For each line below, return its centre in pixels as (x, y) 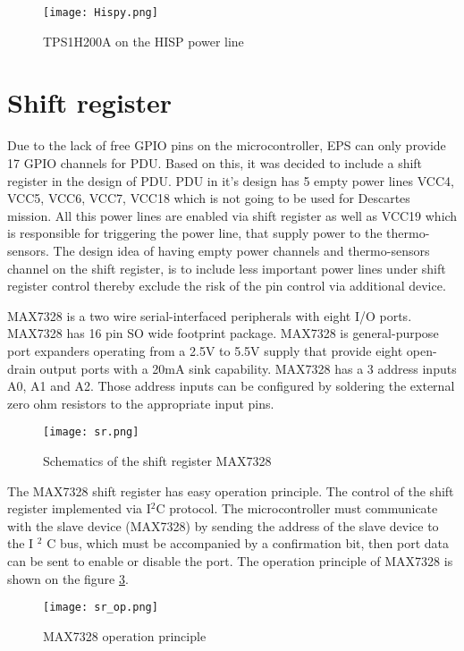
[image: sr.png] (91, 432)
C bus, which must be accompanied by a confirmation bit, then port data (248, 543)
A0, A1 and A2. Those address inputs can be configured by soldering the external (231, 386)
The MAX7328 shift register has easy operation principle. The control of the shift (231, 490)
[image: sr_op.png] (101, 608)
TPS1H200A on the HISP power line (143, 41)
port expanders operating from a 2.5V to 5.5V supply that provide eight (205, 350)
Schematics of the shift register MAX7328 (157, 460)
